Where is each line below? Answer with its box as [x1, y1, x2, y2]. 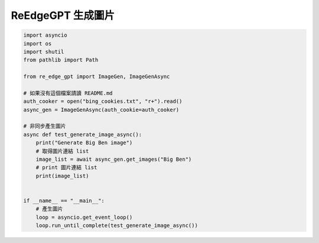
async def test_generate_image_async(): [23, 131, 142, 138]
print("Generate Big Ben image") [35, 140, 133, 146]
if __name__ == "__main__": [23, 197, 105, 204]
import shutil [23, 48, 64, 55]
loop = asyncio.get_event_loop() [35, 213, 133, 221]
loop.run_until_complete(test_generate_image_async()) [35, 222, 198, 229]
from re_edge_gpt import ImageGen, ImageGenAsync [23, 73, 170, 80]
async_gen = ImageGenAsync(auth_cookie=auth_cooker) [23, 106, 180, 113]
